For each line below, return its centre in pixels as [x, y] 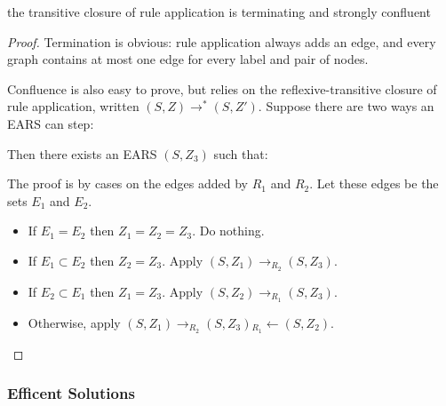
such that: [241, 153]
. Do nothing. [228, 231]
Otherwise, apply [74, 322]
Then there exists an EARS [82, 153]
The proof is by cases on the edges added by [127, 183]
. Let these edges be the [374, 183]
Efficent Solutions [71, 393]
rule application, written [73, 106]
